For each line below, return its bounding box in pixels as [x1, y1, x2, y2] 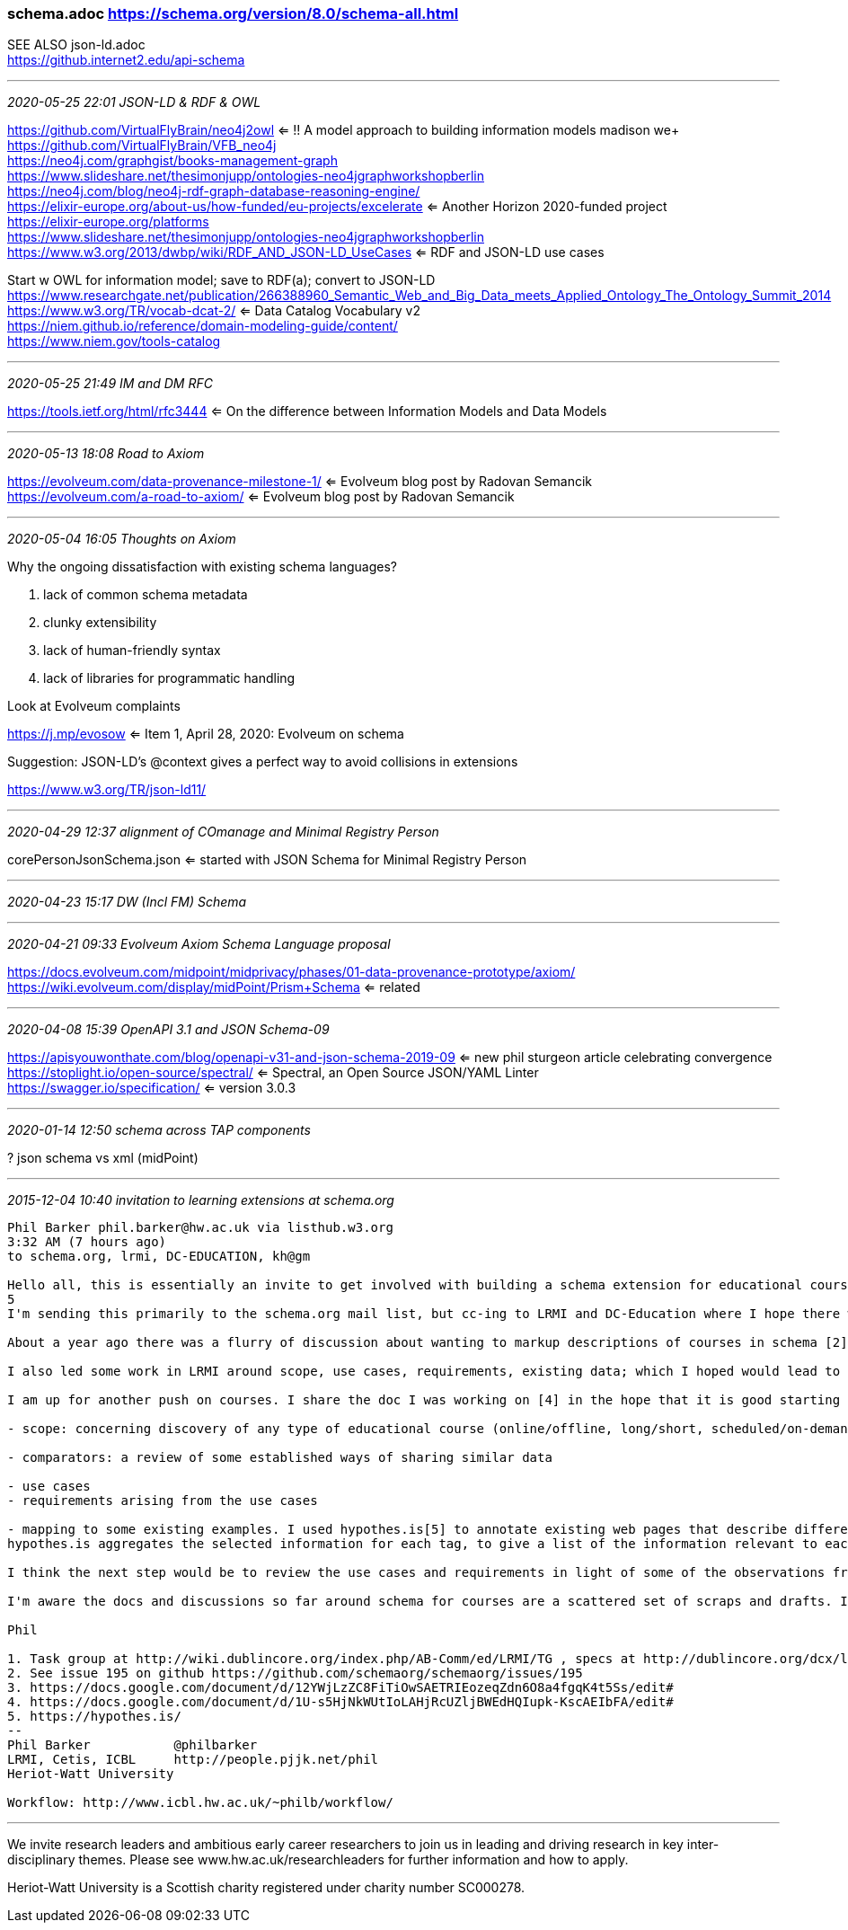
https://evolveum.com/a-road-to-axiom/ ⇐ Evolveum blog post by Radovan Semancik [7, 489, 515, 505]
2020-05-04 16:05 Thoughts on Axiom [7, 531, 236, 547]
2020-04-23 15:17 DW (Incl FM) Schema [7, 894, 247, 910]
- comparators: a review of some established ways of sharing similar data [7, 1450, 552, 1465]
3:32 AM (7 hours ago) [7, 1235, 167, 1250]
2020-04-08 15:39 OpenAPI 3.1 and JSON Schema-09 [7, 1022, 330, 1038]
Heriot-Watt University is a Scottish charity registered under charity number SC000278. [7, 1880, 526, 1896]
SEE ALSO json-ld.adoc [7, 37, 146, 53]
